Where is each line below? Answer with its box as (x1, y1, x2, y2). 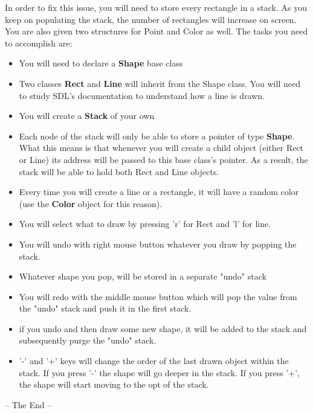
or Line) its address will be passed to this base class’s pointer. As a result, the (19, 153, 308, 165)
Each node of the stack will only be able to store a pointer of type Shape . (19, 129, 295, 142)
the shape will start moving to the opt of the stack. (19, 378, 209, 391)
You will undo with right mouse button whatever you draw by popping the (19, 237, 297, 250)
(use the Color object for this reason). (19, 197, 163, 210)
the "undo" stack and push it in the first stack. (19, 302, 192, 315)
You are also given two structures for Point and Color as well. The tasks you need (5, 25, 308, 37)
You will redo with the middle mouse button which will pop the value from (19, 290, 297, 303)
